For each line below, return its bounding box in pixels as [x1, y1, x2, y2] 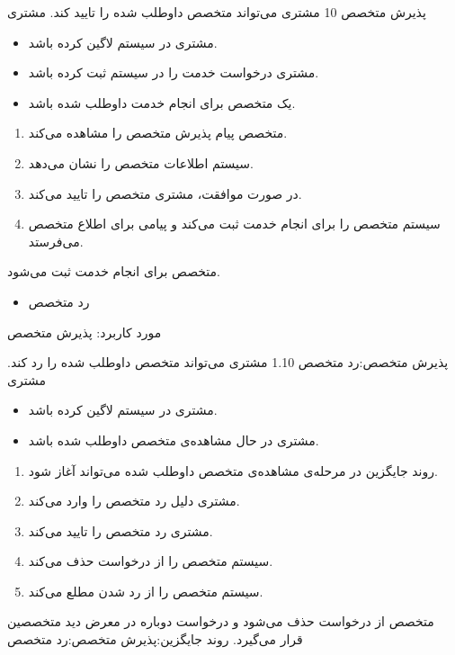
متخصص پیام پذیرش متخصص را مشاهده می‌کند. [28, 123, 288, 142]
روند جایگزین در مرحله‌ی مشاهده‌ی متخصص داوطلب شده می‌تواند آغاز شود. [28, 461, 438, 480]
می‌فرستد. [28, 231, 84, 250]
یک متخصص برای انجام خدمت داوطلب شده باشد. [28, 93, 296, 112]
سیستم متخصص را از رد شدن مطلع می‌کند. [28, 581, 263, 600]
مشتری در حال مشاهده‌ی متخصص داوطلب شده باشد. [28, 430, 319, 449]
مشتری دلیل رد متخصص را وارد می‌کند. [28, 491, 240, 510]
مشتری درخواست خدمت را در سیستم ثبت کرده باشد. [28, 63, 319, 82]
